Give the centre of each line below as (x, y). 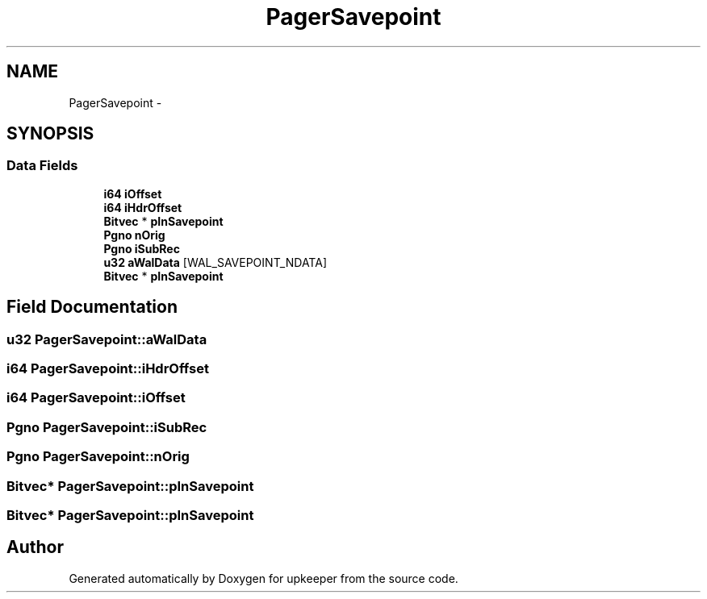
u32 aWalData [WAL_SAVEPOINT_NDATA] (215, 262)
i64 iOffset (133, 193)
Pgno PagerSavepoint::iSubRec (107, 427)
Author (35, 547)
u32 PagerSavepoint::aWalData (107, 339)
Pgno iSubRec (142, 248)
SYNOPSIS (50, 134)
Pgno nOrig (134, 235)
